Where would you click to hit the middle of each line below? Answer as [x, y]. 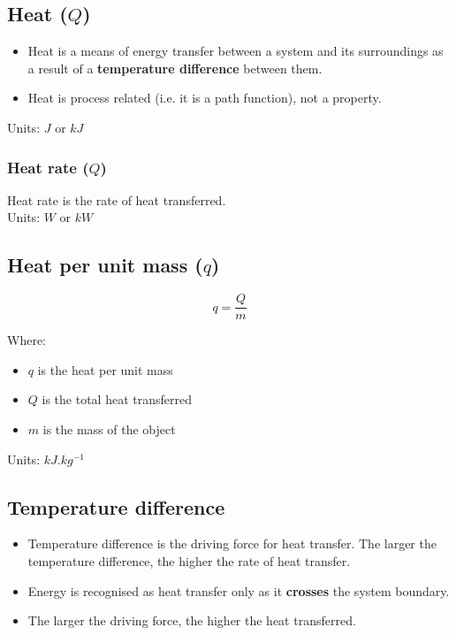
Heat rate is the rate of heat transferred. [117, 199]
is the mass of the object [109, 429]
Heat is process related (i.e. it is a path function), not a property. [205, 98]
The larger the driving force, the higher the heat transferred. [192, 620]
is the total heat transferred [117, 399]
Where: [27, 340]
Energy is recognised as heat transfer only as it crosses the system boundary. [239, 590]
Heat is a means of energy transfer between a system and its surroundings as [236, 51]
